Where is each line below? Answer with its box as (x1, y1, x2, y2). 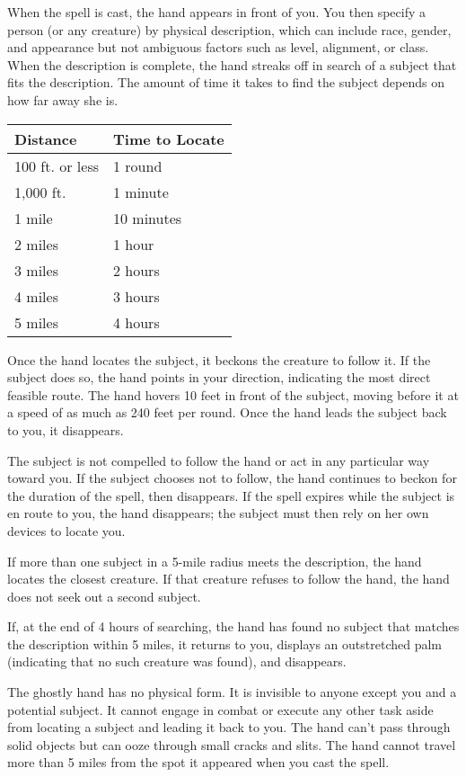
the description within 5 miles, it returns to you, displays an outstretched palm (7, 634, 443, 653)
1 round (112, 155, 163, 176)
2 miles (14, 233, 58, 255)
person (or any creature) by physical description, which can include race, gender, (7, 20, 452, 39)
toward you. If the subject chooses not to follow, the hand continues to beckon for (7, 469, 457, 487)
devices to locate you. (7, 521, 126, 540)
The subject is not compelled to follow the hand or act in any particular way (7, 451, 430, 469)
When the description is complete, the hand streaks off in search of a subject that (7, 55, 457, 74)
